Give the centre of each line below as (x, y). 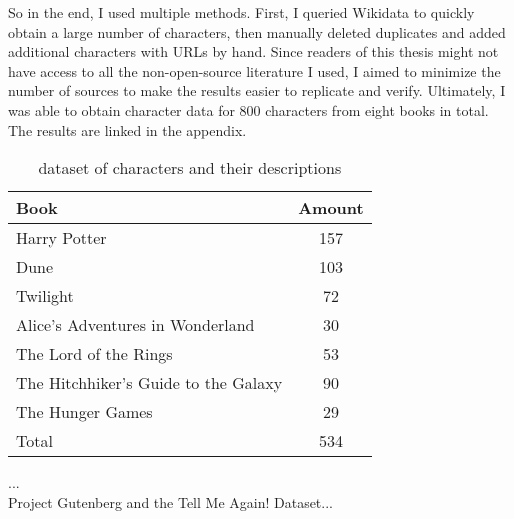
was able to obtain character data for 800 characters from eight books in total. (248, 109)
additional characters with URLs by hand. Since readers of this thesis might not (253, 51)
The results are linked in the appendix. (127, 129)
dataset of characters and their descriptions (190, 168)
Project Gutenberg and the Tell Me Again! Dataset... (170, 501)
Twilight (45, 296)
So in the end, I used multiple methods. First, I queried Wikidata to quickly (241, 12)
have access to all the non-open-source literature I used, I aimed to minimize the (254, 70)
